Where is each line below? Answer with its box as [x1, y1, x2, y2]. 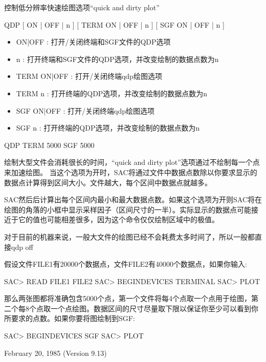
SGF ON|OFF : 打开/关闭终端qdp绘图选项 [16, 105, 155, 116]
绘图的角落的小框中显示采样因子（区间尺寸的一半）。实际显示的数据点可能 [4, 204, 251, 215]
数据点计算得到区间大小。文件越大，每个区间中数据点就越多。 [4, 177, 212, 187]
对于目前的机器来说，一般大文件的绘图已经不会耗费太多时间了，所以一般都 [4, 231, 255, 242]
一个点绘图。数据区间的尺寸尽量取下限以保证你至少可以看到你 [50, 303, 258, 313]
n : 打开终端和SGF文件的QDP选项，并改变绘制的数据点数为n [16, 53, 219, 64]
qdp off [11, 241, 33, 252]
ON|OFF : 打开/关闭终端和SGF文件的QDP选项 [16, 36, 171, 47]
